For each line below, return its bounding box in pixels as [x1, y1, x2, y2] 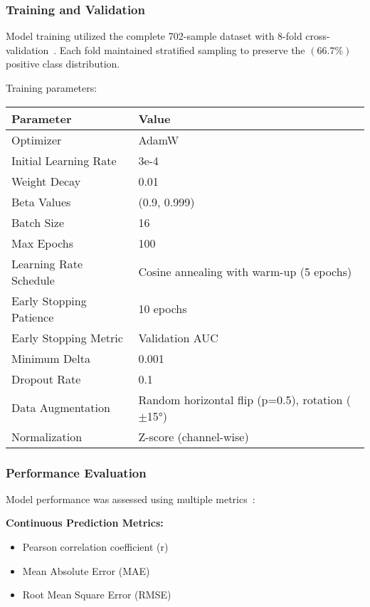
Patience [11, 308, 54, 325]
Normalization [11, 428, 83, 445]
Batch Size [11, 213, 64, 231]
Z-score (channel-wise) [138, 428, 249, 445]
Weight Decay [11, 172, 81, 189]
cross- [305, 28, 330, 43]
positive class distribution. [6, 56, 120, 71]
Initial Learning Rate [11, 152, 117, 169]
